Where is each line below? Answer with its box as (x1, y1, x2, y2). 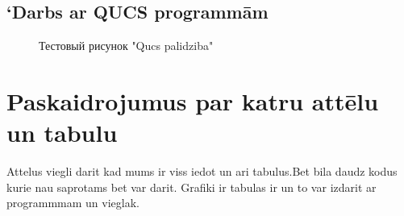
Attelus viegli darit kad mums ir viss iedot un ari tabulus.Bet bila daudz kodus (6, 163, 398, 180)
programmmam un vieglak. (6, 194, 140, 211)
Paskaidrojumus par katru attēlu (6, 84, 379, 117)
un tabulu (6, 116, 118, 149)
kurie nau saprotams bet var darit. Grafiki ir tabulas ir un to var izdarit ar (6, 178, 377, 195)
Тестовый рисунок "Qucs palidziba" (39, 37, 214, 54)
